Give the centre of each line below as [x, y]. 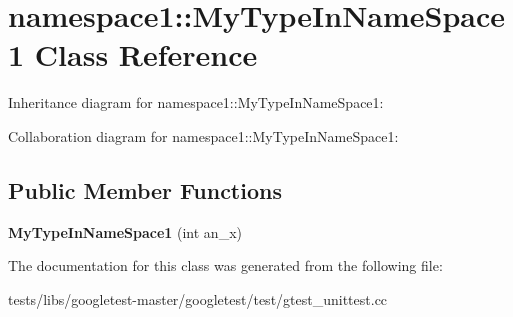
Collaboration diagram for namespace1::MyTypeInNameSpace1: [203, 135]
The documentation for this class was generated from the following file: [225, 265]
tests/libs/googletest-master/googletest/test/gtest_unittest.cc [198, 298]
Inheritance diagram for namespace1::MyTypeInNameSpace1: [196, 102]
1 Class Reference [133, 54]
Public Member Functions [145, 189]
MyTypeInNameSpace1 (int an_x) [125, 231]
